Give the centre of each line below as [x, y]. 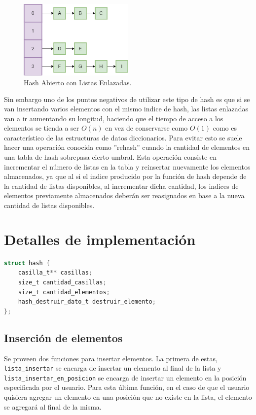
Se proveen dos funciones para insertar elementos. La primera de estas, [111, 358]
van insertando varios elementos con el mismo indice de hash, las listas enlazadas [126, 109]
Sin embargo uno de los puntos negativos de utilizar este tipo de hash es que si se [127, 99]
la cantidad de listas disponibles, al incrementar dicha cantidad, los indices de [121, 186]
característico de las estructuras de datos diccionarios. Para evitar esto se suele [123, 137]
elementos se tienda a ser [42, 128]
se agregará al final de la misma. [53, 406]
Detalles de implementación [100, 239]
